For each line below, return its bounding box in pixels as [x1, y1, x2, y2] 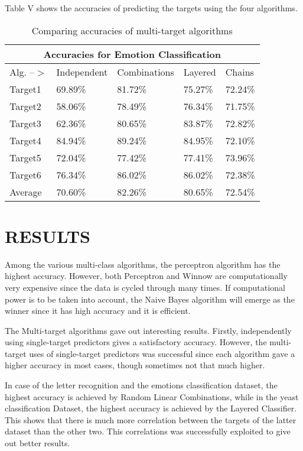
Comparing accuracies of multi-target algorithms [31, 23, 233, 37]
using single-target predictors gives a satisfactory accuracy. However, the [5, 336, 267, 348]
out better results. [5, 437, 70, 449]
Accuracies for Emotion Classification [43, 47, 221, 61]
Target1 [9, 82, 41, 96]
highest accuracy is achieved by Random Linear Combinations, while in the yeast [5, 390, 299, 403]
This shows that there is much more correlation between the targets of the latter [5, 413, 297, 426]
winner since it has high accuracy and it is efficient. [5, 304, 191, 317]
